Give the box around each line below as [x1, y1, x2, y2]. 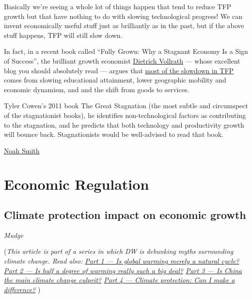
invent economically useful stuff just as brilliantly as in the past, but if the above [4, 20, 244, 31]
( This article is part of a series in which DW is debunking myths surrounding [4, 246, 234, 256]
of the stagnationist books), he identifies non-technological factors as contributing [4, 110, 246, 120]
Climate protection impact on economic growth [4, 207, 246, 222]
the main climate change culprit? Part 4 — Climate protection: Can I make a [4, 275, 235, 285]
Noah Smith [4, 145, 40, 155]
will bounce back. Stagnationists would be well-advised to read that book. [4, 129, 223, 139]
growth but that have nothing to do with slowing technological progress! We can [4, 11, 242, 21]
